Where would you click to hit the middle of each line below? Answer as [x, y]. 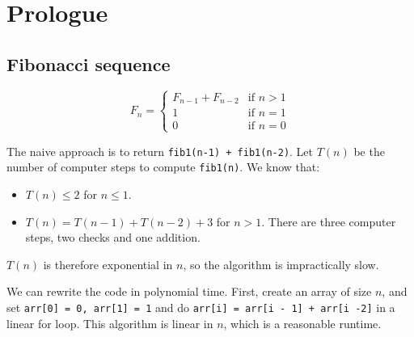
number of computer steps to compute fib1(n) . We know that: [163, 167]
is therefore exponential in [108, 264]
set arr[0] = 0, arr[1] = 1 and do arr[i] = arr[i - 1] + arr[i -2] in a [201, 307]
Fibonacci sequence [89, 63]
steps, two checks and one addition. [113, 237]
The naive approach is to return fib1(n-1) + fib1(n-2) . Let [160, 151]
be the [369, 151]
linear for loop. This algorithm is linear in [110, 323]
